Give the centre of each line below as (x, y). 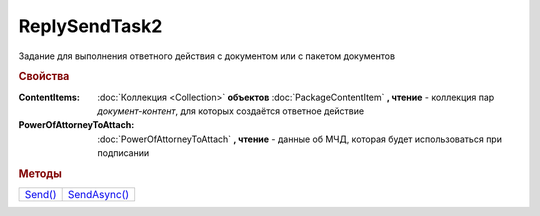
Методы (40, 173)
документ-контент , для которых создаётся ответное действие (231, 111)
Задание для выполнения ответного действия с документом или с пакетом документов (206, 56)
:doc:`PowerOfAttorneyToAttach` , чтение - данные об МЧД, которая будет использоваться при (299, 139)
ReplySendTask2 (90, 26)
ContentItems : (49, 97)
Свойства (44, 77)
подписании (123, 153)
